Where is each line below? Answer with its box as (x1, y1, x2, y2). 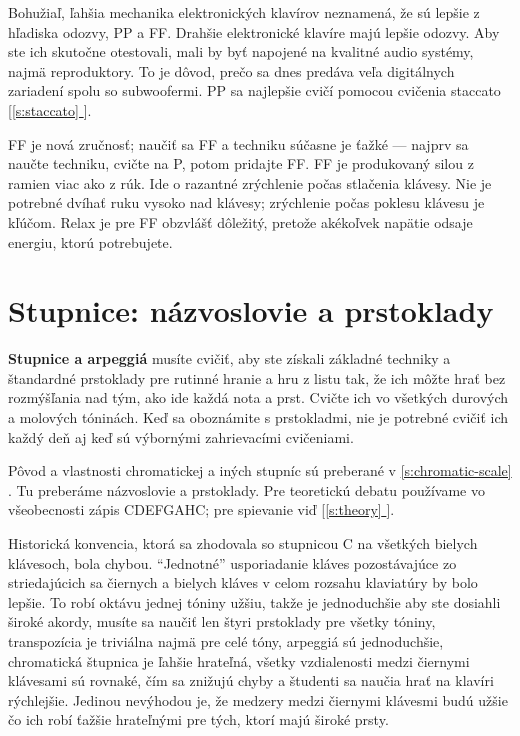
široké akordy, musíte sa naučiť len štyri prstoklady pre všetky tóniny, (8, 611, 436, 632)
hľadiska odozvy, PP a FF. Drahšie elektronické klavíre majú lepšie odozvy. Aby (8, 21, 500, 42)
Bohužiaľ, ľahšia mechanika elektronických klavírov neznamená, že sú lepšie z (8, 2, 480, 22)
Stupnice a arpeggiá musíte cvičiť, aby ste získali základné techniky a (8, 348, 451, 369)
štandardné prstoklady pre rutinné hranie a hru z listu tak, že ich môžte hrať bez (8, 367, 506, 388)
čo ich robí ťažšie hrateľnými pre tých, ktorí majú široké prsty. (8, 709, 389, 730)
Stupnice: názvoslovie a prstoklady (8, 290, 494, 331)
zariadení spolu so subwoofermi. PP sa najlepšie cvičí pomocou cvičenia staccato (8, 80, 501, 101)
